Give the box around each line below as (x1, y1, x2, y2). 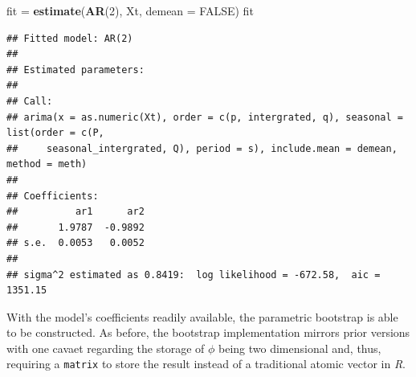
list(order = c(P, (6, 127, 104, 139)
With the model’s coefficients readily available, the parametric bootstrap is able (6, 308, 398, 325)
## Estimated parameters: (6, 64, 145, 76)
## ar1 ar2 (6, 206, 145, 218)
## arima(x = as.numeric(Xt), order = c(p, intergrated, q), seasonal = (6, 111, 403, 123)
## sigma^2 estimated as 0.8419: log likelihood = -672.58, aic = (6, 268, 381, 281)
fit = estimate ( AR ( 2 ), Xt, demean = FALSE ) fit (6, 2, 254, 18)
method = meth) (6, 158, 88, 170)
